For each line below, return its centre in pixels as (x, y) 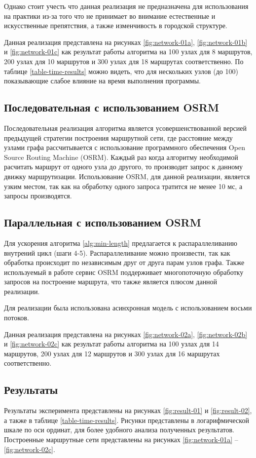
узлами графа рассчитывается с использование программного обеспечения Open (125, 147)
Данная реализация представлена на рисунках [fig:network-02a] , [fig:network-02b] (126, 334)
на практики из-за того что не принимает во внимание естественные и (110, 16)
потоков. (17, 318)
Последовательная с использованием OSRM (112, 107)
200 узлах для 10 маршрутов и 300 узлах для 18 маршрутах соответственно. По (124, 61)
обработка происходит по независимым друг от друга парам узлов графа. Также (124, 262)
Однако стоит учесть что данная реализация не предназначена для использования (126, 6)
